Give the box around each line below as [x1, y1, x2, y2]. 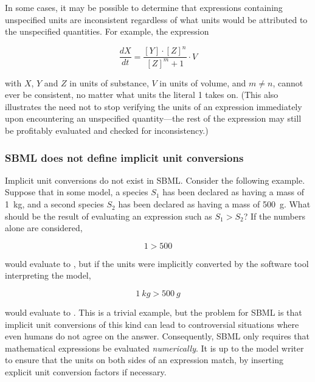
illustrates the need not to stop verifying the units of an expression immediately [5, 100, 302, 113]
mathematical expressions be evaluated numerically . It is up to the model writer [5, 341, 304, 354]
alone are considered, [5, 221, 83, 234]
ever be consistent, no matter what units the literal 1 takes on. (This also [5, 88, 279, 101]
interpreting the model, [5, 269, 91, 282]
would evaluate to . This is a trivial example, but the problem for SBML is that [5, 306, 302, 319]
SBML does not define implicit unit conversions [5, 150, 244, 165]
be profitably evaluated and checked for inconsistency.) [5, 124, 209, 137]
